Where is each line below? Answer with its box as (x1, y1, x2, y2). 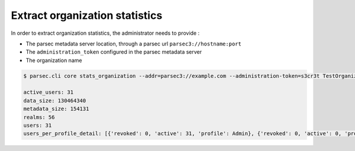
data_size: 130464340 (23, 97, 86, 104)
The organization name (25, 57, 82, 64)
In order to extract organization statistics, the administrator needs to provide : (11, 29, 200, 37)
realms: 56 (23, 114, 55, 120)
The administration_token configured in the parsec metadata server (25, 48, 202, 55)
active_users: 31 (23, 89, 74, 96)
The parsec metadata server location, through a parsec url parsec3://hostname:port (25, 40, 242, 47)
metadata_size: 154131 (23, 106, 89, 112)
